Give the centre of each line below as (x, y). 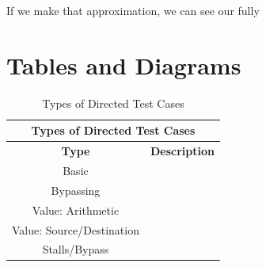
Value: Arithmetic (76, 210)
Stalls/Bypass (76, 249)
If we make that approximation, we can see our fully (133, 10)
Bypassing (76, 190)
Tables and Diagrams (124, 65)
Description (182, 151)
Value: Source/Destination (76, 229)
